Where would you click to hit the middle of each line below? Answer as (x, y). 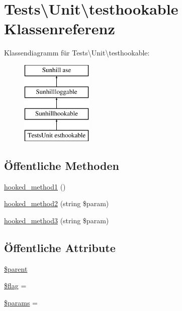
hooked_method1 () (35, 186)
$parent (16, 268)
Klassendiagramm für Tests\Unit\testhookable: (77, 53)
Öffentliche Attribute (60, 248)
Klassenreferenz (60, 28)
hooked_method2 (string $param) (57, 203)
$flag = (15, 286)
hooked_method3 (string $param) (57, 221)
